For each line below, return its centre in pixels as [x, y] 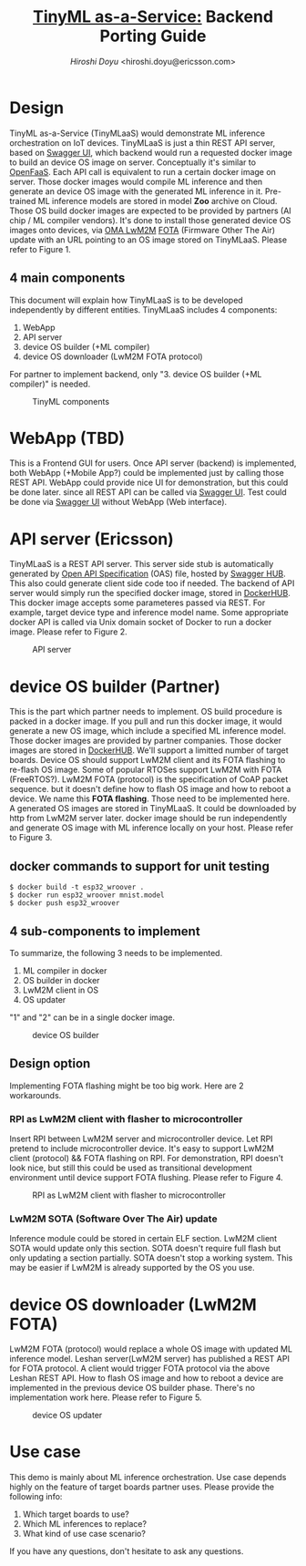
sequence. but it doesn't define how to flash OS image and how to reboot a [150, 789]
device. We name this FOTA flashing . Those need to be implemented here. [149, 798]
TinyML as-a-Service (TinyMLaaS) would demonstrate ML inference [138, 133]
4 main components [67, 278]
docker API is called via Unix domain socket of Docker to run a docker [141, 623]
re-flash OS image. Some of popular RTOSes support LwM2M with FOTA [146, 770]
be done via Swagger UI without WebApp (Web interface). [118, 502]
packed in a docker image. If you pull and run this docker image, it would [146, 721]
